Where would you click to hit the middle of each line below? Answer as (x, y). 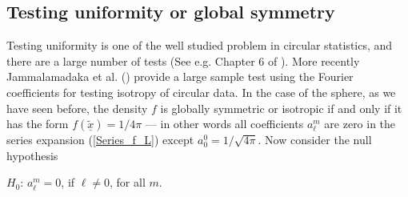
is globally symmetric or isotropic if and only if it (281, 108)
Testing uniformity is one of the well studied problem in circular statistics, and (200, 45)
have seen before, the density (77, 108)
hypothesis (32, 155)
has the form (38, 124)
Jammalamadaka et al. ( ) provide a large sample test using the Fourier (180, 76)
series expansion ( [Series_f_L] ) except (100, 140)
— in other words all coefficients (224, 124)
